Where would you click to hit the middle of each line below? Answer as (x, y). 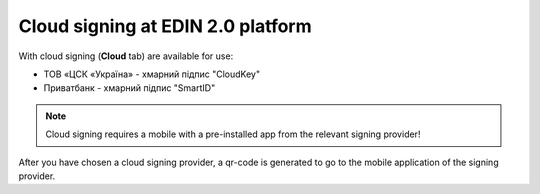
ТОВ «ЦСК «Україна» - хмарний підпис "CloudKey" (151, 74)
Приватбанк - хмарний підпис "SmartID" (129, 88)
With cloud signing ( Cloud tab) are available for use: (126, 56)
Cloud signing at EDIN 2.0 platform (165, 26)
